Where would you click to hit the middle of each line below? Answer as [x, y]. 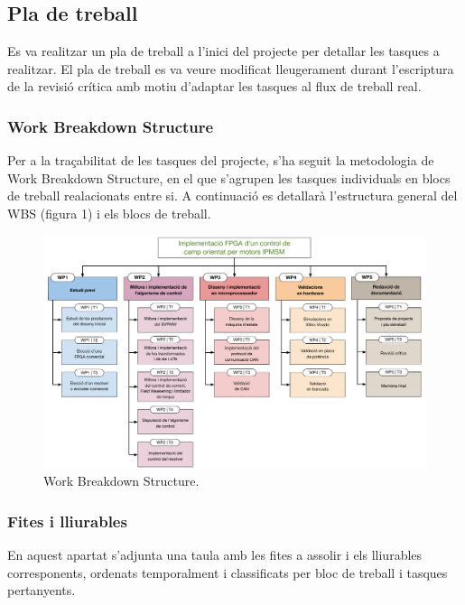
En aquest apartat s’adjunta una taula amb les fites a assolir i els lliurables [215, 554]
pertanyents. [42, 590]
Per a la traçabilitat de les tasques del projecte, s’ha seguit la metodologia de [221, 160]
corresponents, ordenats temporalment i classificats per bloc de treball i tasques [228, 572]
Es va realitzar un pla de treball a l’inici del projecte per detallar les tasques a [223, 51]
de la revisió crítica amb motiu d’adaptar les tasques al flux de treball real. [214, 86]
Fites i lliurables [67, 521]
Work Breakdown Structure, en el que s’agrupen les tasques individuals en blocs [229, 177]
